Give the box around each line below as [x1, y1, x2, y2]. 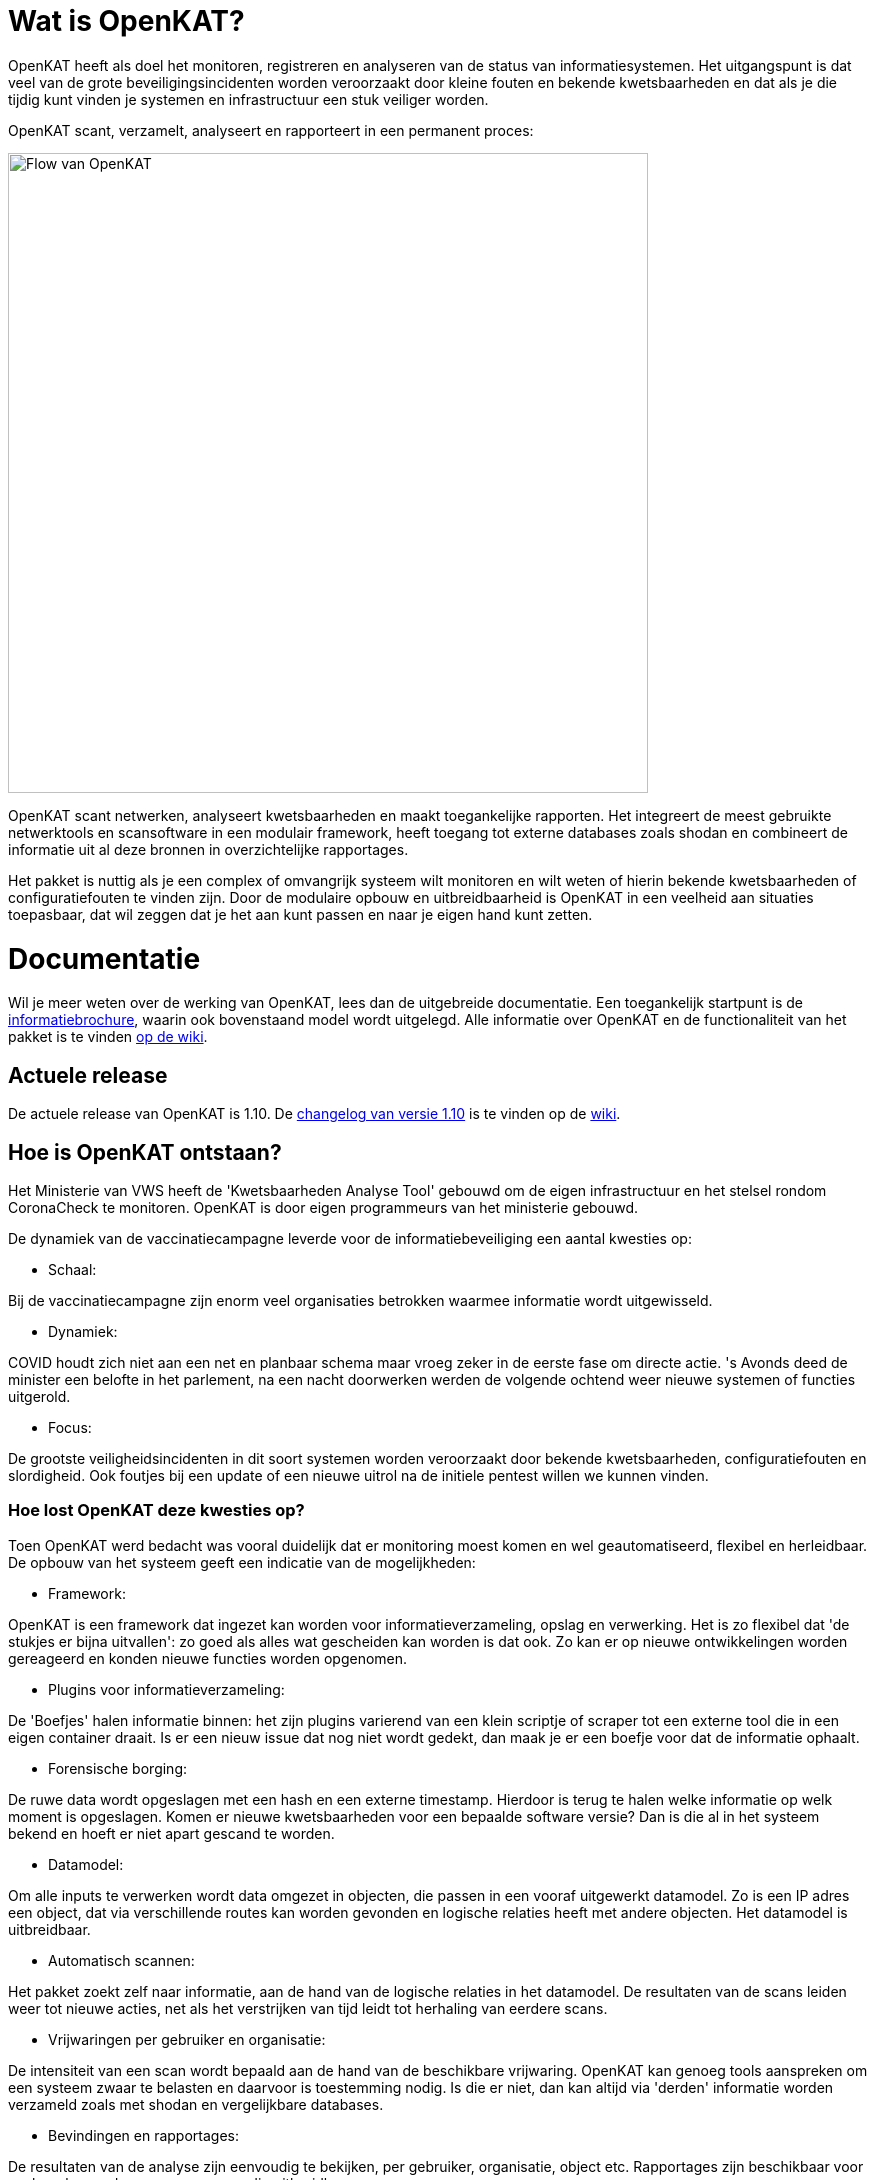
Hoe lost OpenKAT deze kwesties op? [8, 1500, 305, 1521]
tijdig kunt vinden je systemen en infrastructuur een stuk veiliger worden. [8, 90, 489, 108]
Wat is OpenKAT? [8, 4, 245, 38]
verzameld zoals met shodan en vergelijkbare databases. [8, 2095, 384, 2113]
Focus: [48, 1418, 92, 1436]
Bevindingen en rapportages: [48, 2126, 239, 2144]
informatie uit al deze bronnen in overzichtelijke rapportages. [8, 840, 409, 858]
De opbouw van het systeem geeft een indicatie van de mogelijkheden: [8, 1553, 476, 1571]
